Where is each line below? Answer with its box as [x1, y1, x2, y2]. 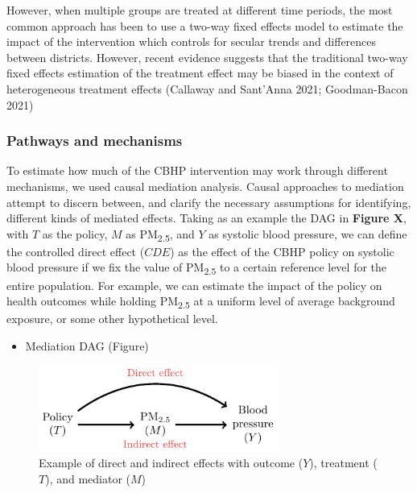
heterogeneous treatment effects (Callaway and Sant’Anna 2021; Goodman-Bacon [6, 80, 408, 97]
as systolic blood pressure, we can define [208, 225, 407, 242]
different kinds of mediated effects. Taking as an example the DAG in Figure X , [6, 209, 407, 226]
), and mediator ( [45, 470, 131, 487]
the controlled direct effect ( [6, 242, 145, 259]
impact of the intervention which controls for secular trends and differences [6, 33, 377, 50]
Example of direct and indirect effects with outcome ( [39, 454, 303, 471]
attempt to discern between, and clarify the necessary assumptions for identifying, [6, 193, 411, 210]
